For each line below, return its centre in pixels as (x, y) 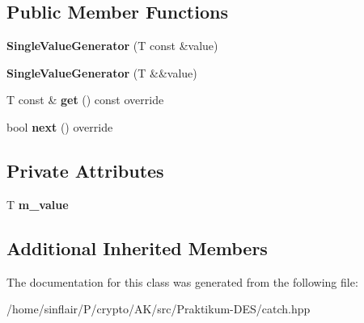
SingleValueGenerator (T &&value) (102, 72)
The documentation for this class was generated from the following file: (182, 281)
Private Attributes (85, 170)
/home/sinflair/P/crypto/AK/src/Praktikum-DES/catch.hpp (159, 309)
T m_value (38, 204)
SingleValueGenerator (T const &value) (112, 46)
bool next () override (60, 126)
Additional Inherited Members (137, 247)
